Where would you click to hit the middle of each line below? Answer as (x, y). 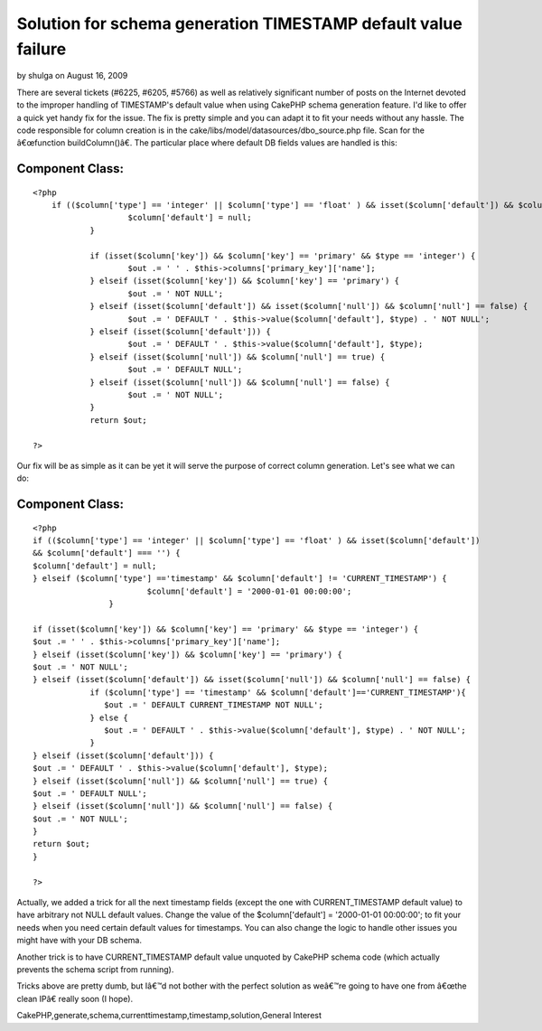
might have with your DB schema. (79, 941)
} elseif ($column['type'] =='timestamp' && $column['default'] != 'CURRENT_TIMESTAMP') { (240, 579)
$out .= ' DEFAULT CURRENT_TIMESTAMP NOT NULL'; (214, 705)
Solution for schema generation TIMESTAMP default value (239, 23)
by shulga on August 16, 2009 (72, 76)
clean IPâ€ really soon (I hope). (75, 998)
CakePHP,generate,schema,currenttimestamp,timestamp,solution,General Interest (169, 1016)
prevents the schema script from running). (95, 969)
